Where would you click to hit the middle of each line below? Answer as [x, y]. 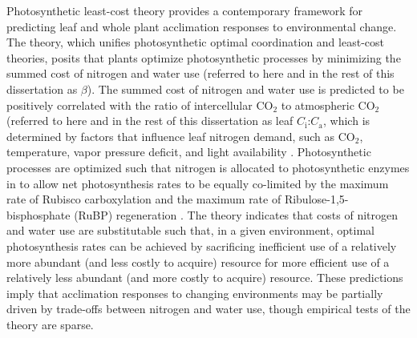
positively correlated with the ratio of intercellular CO [140, 105]
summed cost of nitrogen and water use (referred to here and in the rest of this [200, 73]
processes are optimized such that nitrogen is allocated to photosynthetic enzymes [208, 167]
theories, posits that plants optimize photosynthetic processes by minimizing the [204, 57]
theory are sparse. [50, 324]
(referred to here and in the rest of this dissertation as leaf [150, 121]
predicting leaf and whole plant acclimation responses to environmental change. [202, 26]
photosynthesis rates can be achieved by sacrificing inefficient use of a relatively [202, 245]
